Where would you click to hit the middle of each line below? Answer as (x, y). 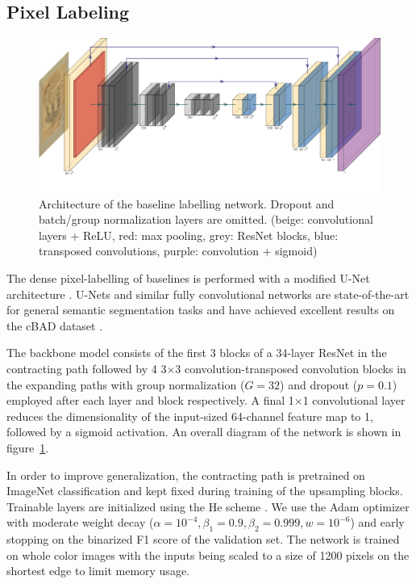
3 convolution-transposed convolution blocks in (291, 369)
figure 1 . (28, 447)
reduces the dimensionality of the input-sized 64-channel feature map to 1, (190, 416)
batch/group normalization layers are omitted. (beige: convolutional (206, 219)
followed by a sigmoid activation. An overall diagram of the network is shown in (204, 432)
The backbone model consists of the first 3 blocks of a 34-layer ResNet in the (197, 353)
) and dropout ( (319, 384)
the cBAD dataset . (55, 325)
